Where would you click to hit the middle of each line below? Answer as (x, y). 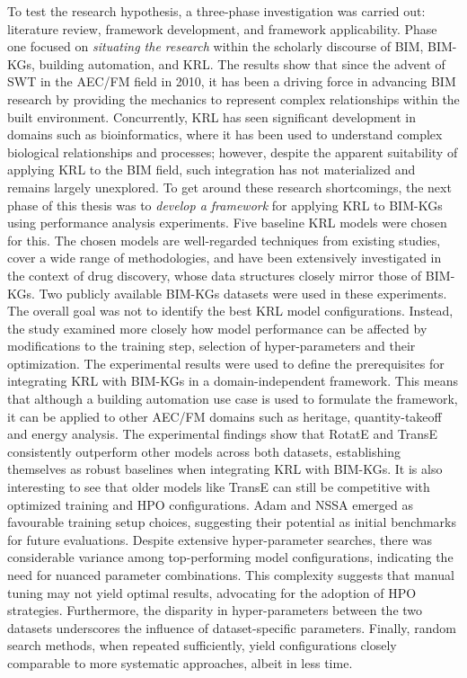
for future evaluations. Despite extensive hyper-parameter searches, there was (220, 539)
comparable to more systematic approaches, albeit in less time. (180, 662)
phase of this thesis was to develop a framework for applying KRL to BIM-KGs (225, 205)
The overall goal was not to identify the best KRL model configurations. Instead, (230, 311)
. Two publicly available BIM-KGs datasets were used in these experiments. (239, 293)
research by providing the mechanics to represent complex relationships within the (233, 98)
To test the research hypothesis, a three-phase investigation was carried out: (216, 11)
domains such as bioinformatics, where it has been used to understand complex (225, 134)
